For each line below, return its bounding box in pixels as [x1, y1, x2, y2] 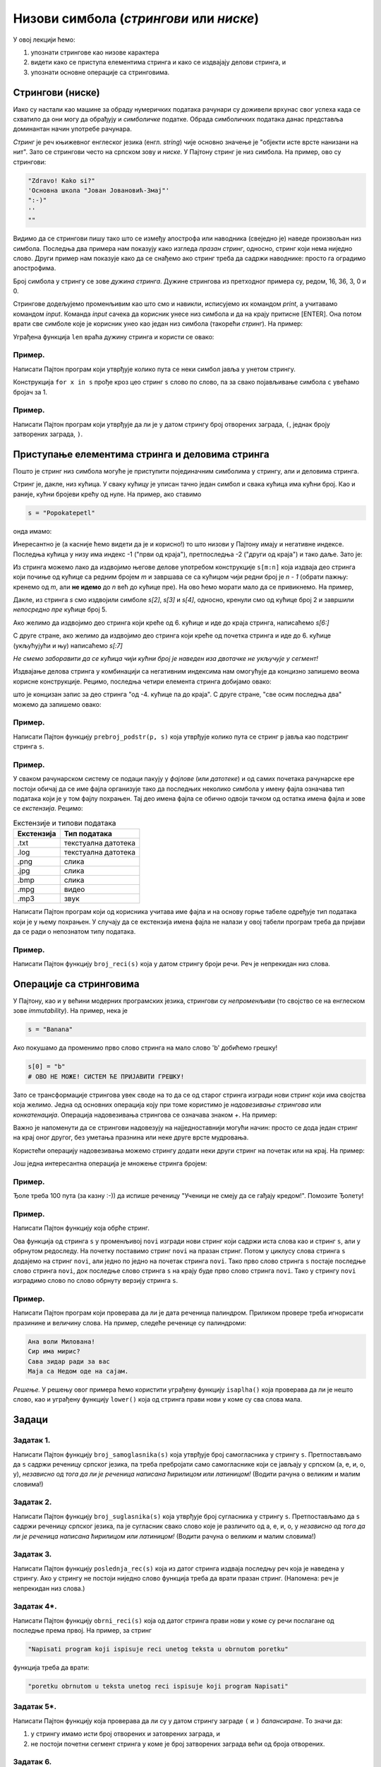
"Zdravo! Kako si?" [28, 177, 95, 184]
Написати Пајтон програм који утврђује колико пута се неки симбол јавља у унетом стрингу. [13, 365, 296, 373]
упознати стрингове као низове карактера [30, 48, 159, 57]
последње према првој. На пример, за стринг [13, 1626, 152, 1635]
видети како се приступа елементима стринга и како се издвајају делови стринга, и [30, 58, 286, 66]
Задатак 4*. [13, 1602, 57, 1612]
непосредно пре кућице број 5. [13, 605, 107, 614]
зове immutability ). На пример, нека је [13, 1006, 128, 1015]
